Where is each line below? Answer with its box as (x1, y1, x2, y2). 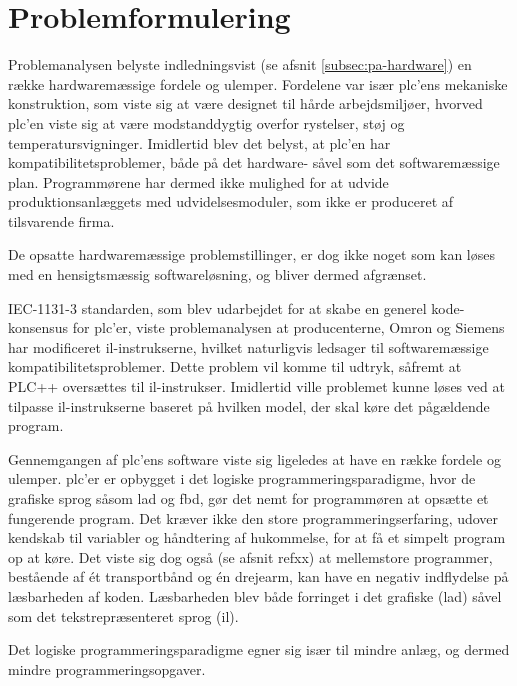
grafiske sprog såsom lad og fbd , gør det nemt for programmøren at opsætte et (8, 488, 489, 508)
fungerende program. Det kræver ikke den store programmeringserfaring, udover (8, 507, 499, 528)
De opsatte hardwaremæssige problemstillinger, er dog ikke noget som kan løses (8, 244, 495, 265)
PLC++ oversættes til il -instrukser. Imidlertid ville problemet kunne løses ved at (8, 376, 505, 397)
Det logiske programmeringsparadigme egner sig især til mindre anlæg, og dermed (8, 639, 510, 660)
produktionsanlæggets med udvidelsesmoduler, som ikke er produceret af (8, 191, 454, 212)
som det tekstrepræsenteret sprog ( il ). (8, 605, 239, 626)
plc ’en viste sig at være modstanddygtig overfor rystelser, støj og (8, 112, 405, 133)
